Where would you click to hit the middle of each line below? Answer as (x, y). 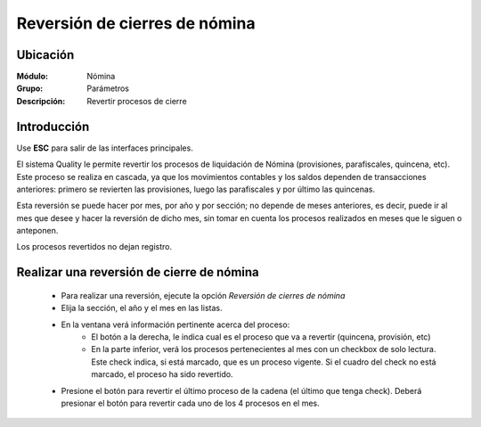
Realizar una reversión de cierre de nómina (138, 272)
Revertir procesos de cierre (137, 101)
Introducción (53, 126)
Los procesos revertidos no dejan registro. (94, 247)
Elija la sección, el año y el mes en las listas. (142, 308)
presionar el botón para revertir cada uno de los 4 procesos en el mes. (190, 403)
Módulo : (33, 77)
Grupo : (30, 88)
